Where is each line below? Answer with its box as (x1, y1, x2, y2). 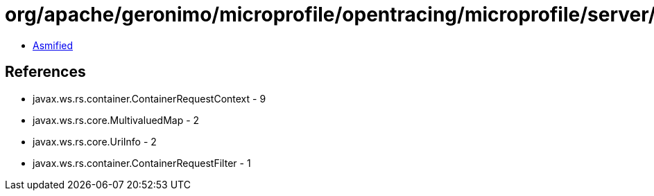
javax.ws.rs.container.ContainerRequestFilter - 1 (33, 157, 251, 169)
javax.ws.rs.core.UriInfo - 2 (33, 135, 157, 148)
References (5, 63, 86, 81)
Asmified (33, 39, 74, 51)
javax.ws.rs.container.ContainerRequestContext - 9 (33, 92, 266, 105)
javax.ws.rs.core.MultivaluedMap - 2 (33, 114, 200, 126)
